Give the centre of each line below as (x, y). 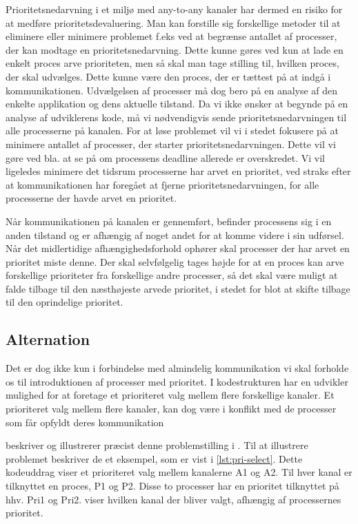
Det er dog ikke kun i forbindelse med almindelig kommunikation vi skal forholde (177, 368)
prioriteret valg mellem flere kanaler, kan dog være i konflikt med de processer (171, 409)
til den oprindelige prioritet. (64, 302)
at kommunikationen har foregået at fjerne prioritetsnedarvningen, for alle (162, 184)
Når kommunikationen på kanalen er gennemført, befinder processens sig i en (169, 221)
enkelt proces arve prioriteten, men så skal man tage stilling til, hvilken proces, (172, 63)
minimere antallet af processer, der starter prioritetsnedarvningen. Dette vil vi (171, 144)
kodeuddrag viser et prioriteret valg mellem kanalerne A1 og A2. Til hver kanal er (179, 472)
